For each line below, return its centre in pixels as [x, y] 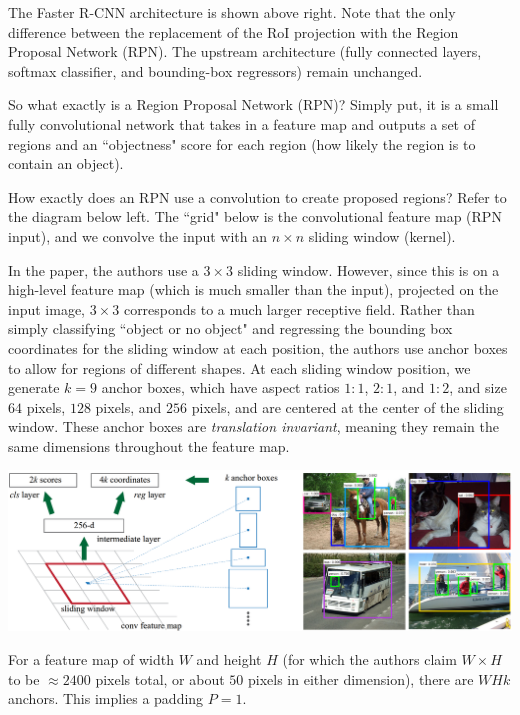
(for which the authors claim [369, 659]
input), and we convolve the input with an [138, 235]
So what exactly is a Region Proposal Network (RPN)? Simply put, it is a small [253, 104]
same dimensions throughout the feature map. [149, 445]
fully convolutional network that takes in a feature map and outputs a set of [241, 123]
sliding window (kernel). [382, 235]
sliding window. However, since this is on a [368, 269]
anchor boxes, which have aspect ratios [220, 387]
